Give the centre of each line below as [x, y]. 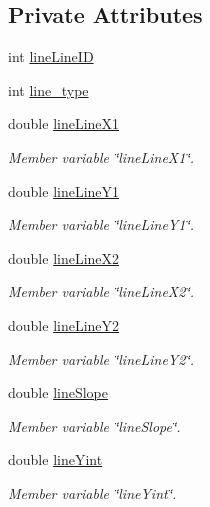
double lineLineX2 [64, 257]
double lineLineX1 [64, 123]
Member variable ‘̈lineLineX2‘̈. [101, 291]
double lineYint [55, 459]
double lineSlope [58, 392]
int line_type [48, 89]
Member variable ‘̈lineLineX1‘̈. [101, 156]
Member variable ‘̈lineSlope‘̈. [94, 425]
